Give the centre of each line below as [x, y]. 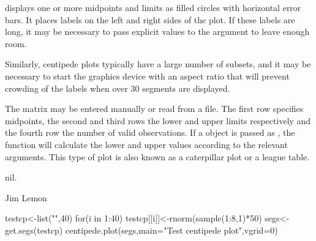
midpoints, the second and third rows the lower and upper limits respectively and [158, 120]
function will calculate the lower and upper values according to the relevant [146, 144]
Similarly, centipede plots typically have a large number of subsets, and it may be [158, 64]
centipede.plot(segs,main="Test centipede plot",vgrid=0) [171, 230]
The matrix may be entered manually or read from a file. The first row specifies [154, 109]
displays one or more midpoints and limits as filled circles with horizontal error [153, 7]
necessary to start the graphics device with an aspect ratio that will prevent [147, 76]
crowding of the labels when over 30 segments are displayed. [118, 88]
